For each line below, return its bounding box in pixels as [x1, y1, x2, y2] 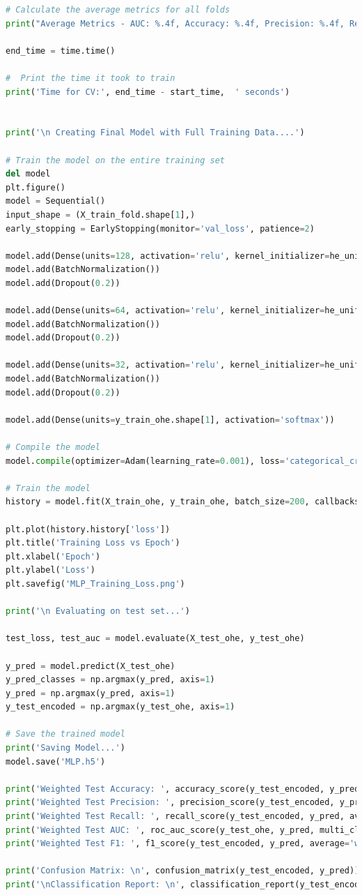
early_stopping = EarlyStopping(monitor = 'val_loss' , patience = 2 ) [6, 223, 315, 234]
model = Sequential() [6, 196, 106, 206]
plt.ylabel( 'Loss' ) [6, 565, 95, 576]
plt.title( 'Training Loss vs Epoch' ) [6, 538, 180, 548]
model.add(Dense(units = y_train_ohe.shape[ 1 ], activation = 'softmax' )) [6, 414, 335, 425]
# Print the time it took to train [6, 73, 175, 83]
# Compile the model [6, 442, 101, 452]
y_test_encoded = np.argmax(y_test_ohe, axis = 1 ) [6, 702, 235, 712]
